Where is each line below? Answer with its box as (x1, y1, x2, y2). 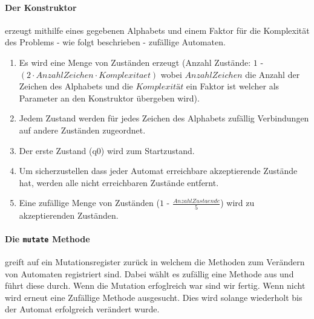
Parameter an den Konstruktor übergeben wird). (19, 91, 200, 104)
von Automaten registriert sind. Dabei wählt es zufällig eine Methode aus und (5, 267, 294, 280)
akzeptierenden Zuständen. (19, 208, 119, 221)
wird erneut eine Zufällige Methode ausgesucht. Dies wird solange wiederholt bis (5, 291, 303, 303)
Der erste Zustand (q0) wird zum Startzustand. (19, 144, 195, 156)
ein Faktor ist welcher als (186, 80, 280, 92)
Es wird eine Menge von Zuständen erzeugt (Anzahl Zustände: (19, 56, 251, 68)
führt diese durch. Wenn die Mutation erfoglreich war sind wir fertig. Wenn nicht (5, 279, 306, 292)
